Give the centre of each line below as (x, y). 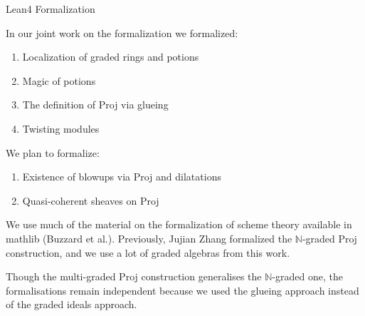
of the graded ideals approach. (72, 304)
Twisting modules (61, 128)
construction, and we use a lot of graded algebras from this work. (148, 252)
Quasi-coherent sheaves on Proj (91, 200)
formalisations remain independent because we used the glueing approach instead (182, 290)
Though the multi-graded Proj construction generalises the (134, 276)
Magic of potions (59, 80)
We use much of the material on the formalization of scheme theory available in (179, 224)
